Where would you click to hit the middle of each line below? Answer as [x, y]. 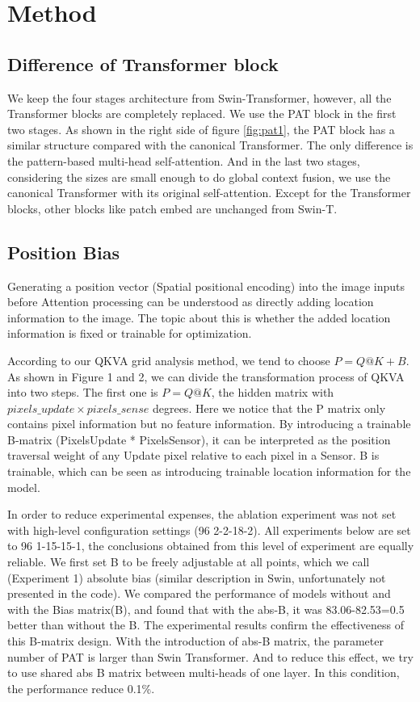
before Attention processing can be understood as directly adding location [191, 302]
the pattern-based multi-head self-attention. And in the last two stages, [184, 160]
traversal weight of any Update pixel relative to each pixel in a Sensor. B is [193, 455]
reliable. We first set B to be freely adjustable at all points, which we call [189, 562]
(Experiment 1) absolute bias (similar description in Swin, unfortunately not [197, 577]
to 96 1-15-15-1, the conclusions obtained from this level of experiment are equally [211, 546]
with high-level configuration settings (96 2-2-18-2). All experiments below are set [209, 530]
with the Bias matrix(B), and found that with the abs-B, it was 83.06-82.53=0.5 [206, 609]
